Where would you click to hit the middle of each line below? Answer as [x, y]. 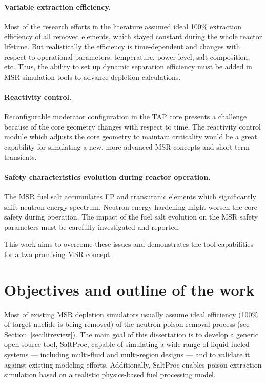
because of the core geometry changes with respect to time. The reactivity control [132, 126]
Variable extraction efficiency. [58, 6]
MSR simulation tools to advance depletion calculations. [93, 76]
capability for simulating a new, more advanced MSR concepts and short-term [127, 146]
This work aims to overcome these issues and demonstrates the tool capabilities [129, 244]
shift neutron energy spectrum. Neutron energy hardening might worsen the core [131, 206]
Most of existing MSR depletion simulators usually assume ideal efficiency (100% [131, 314]
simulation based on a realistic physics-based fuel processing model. [110, 375]
